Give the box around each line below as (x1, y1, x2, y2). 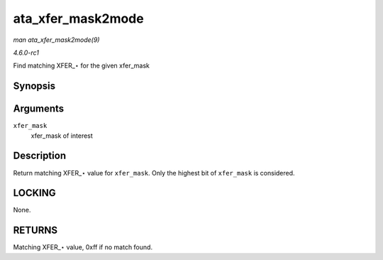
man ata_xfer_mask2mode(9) (13, 36, 100, 44)
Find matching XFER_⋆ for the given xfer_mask (13, 61, 150, 70)
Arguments (13, 103, 65, 115)
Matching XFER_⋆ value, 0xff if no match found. (13, 243, 152, 251)
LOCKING (13, 187, 56, 199)
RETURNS (13, 224, 58, 237)
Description (13, 150, 67, 162)
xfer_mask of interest (30, 131, 94, 140)
